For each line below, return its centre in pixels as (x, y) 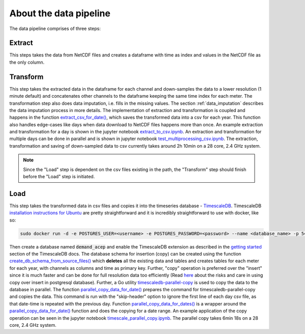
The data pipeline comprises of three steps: (55, 29)
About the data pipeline (60, 13)
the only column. (27, 62)
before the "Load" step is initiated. (59, 177)
